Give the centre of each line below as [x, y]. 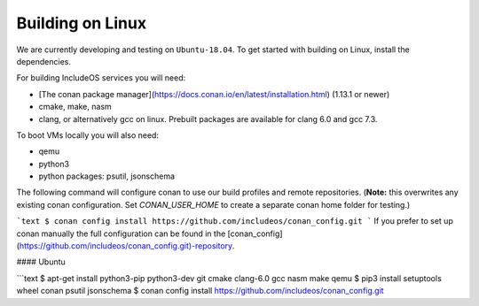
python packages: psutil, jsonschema [107, 176]
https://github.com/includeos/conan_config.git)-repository [126, 246]
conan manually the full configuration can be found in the [121, 233]
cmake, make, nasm [75, 107]
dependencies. [43, 61]
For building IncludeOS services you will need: [101, 78]
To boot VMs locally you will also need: [88, 135]
